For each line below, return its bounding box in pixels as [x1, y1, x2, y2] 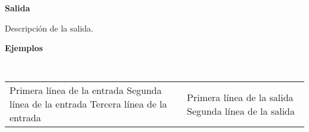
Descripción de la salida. [5, 21, 93, 34]
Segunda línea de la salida [187, 103, 295, 118]
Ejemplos [5, 42, 43, 54]
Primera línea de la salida [187, 90, 294, 104]
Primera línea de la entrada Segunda [10, 83, 162, 98]
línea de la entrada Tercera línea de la [10, 97, 168, 111]
